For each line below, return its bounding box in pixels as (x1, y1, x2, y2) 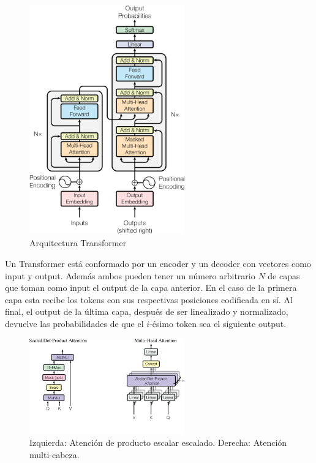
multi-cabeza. (29, 448, 80, 461)
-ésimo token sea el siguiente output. (149, 317, 287, 330)
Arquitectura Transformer (29, 236, 127, 249)
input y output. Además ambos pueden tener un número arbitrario (5, 269, 255, 282)
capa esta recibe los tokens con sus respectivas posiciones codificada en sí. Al (5, 293, 293, 306)
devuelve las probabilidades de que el (5, 317, 144, 330)
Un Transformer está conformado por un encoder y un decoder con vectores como (5, 257, 311, 270)
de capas (268, 269, 300, 282)
